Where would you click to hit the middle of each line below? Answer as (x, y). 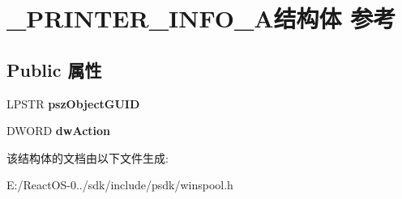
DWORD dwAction (59, 131)
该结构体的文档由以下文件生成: (88, 157)
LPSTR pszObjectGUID (73, 103)
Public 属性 (54, 69)
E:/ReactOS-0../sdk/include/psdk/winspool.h (120, 185)
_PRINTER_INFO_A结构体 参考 (201, 18)
